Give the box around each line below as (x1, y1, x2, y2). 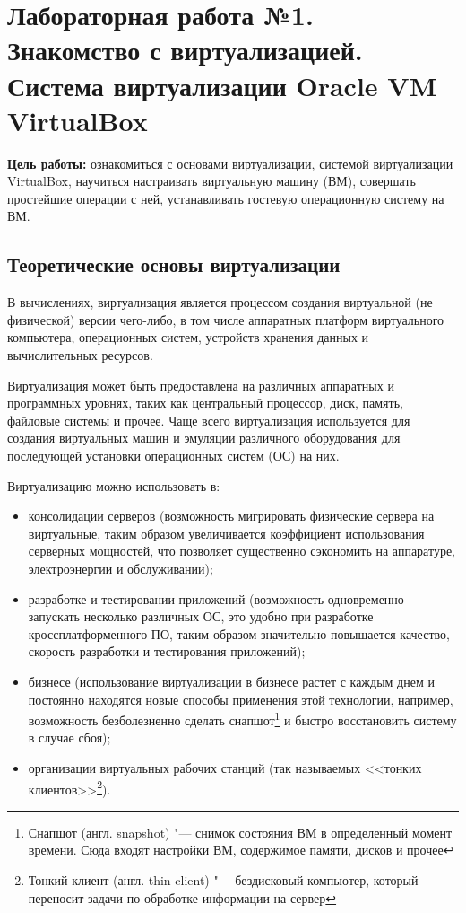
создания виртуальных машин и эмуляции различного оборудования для (7, 428, 401, 447)
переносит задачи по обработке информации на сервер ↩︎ (28, 888, 337, 907)
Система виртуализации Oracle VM (7, 66, 437, 103)
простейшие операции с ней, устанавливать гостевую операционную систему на (7, 189, 444, 207)
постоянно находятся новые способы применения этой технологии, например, (28, 689, 453, 708)
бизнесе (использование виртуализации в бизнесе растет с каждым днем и (28, 672, 435, 690)
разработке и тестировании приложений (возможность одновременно (28, 589, 404, 608)
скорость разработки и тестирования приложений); (28, 642, 306, 661)
